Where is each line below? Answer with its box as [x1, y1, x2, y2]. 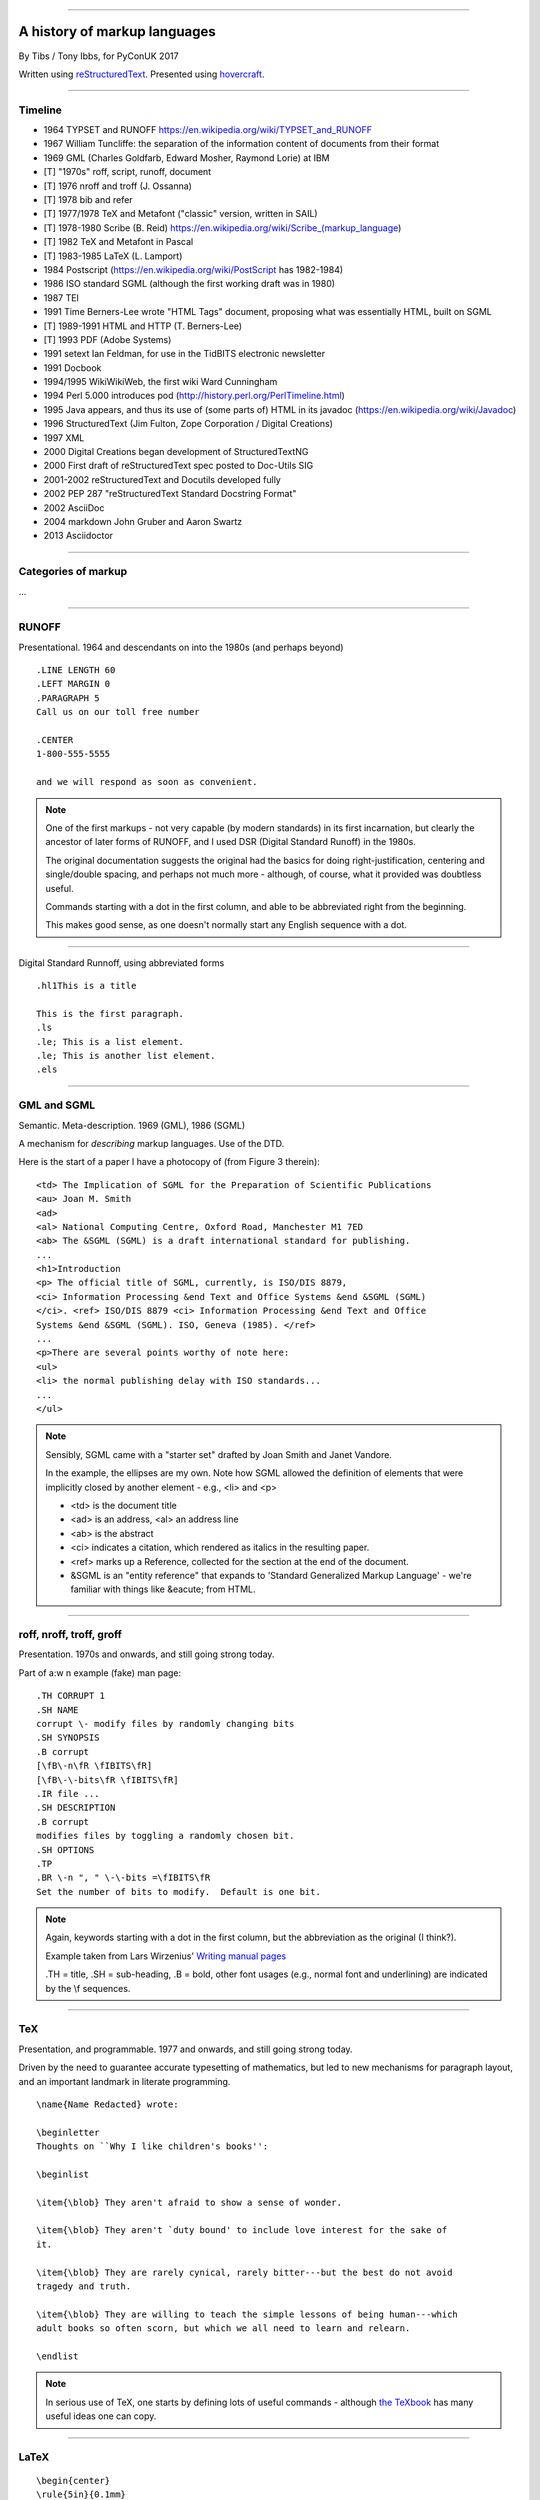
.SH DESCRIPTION [36, 1802, 116, 1814]
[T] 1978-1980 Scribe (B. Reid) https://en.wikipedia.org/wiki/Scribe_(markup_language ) [43, 221, 402, 234]
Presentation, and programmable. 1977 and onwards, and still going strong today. [18, 2043, 354, 2055]
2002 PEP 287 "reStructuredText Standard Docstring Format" [43, 488, 297, 500]
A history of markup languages [18, 23, 216, 40]
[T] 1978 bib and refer [43, 194, 134, 205]
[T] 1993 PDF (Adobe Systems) [43, 333, 172, 345]
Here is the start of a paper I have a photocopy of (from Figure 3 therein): [18, 1156, 320, 1168]
